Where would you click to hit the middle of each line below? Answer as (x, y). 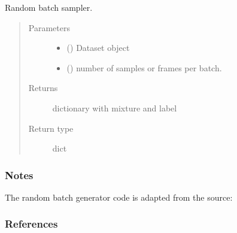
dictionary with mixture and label (115, 108)
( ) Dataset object (98, 48)
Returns (43, 88)
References (31, 224)
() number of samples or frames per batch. (144, 67)
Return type (51, 128)
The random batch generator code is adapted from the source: (119, 197)
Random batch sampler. (49, 7)
